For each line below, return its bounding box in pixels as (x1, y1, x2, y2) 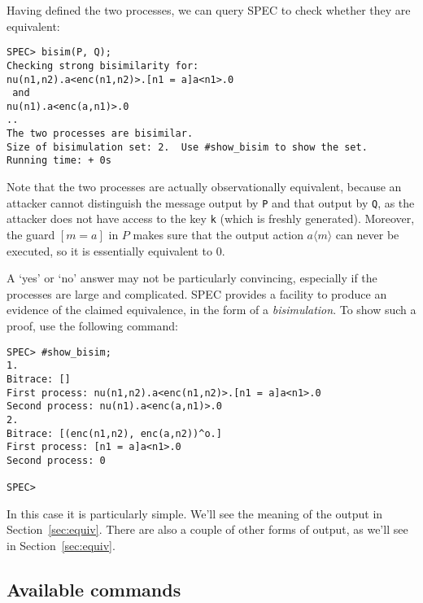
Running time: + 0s (7, 155, 111, 167)
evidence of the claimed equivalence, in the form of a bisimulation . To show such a (7, 301, 416, 318)
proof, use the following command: (7, 317, 178, 334)
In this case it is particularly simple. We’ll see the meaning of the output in (7, 505, 383, 522)
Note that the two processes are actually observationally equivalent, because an (7, 178, 402, 195)
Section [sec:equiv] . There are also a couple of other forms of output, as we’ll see (7, 521, 408, 538)
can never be (335, 226, 399, 243)
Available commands (7, 576, 181, 601)
